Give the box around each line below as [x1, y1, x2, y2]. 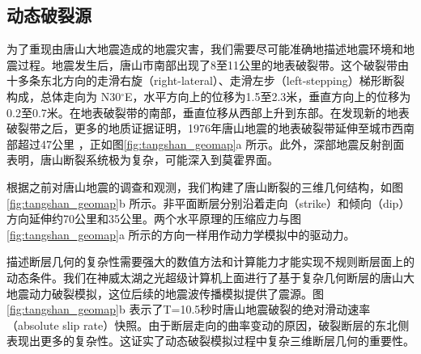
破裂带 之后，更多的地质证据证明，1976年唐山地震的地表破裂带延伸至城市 [6, 120, 392, 137]
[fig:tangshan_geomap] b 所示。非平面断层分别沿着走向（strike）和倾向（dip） [6, 194, 410, 211]
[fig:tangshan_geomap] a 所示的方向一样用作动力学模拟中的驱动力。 [6, 225, 355, 242]
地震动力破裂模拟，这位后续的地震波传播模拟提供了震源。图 [6, 284, 324, 301]
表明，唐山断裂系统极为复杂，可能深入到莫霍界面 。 [6, 151, 279, 168]
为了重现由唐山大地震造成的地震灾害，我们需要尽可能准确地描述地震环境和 [6, 40, 403, 57]
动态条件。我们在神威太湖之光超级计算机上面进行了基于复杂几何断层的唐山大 [6, 268, 415, 285]
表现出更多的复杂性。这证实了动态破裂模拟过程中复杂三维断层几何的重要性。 [6, 332, 415, 349]
